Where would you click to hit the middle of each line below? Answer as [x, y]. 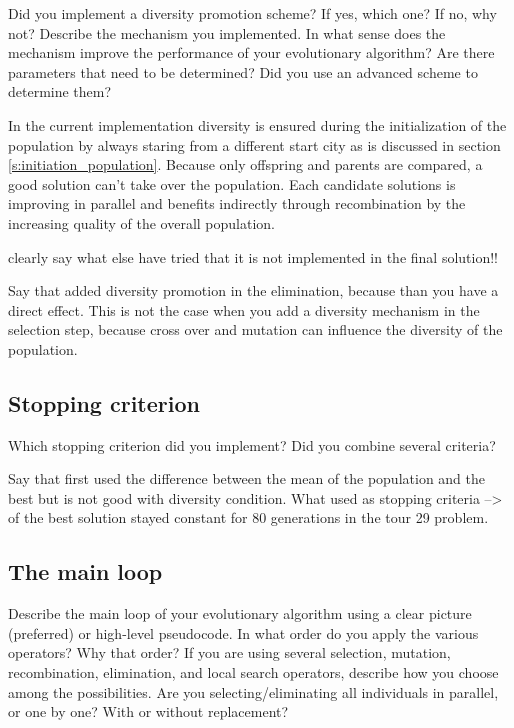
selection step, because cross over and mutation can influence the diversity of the [255, 329]
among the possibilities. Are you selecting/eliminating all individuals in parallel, [253, 691]
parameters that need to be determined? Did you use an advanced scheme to [243, 71]
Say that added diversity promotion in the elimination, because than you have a [253, 290]
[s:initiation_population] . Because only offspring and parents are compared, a [245, 164]
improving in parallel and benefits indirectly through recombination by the [237, 203]
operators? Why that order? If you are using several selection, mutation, [229, 652]
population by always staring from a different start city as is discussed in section [254, 144]
